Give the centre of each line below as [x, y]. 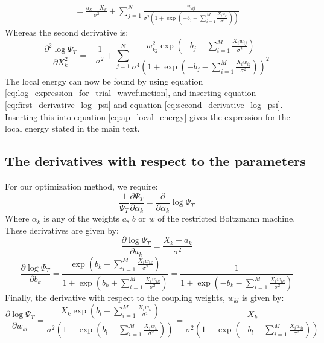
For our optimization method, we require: [81, 186]
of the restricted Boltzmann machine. [227, 218]
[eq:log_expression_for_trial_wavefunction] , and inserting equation [131, 93]
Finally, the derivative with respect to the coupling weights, [115, 297]
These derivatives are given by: [62, 230]
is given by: [263, 297]
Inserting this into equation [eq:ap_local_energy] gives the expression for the [148, 116]
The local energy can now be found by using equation [104, 81]
